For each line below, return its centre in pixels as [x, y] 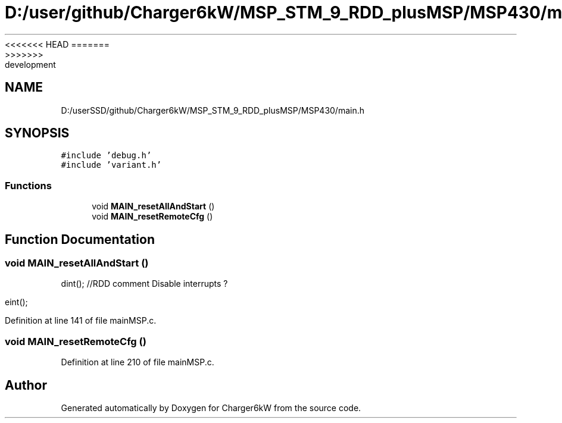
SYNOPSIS [37, 133]
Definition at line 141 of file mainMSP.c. [81, 321]
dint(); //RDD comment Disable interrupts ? [144, 284]
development [30, 64]
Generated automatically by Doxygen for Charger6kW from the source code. [211, 408]
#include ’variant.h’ [111, 165]
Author [26, 385]
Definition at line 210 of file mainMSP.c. [138, 362]
